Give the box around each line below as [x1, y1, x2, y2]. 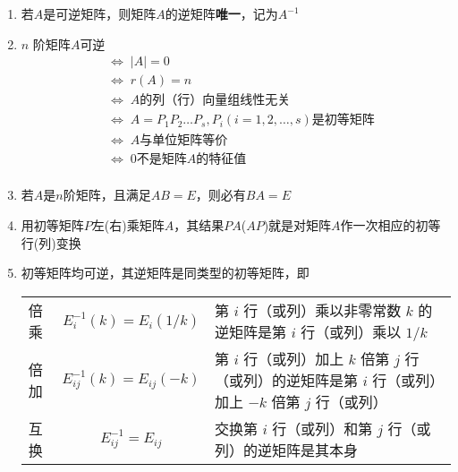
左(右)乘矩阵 [91, 216, 165, 234]
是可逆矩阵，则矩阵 [43, 4, 157, 22]
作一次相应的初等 [340, 216, 441, 234]
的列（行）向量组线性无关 [140, 94, 291, 107]
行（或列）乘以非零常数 [243, 299, 402, 321]
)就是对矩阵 [263, 216, 332, 234]
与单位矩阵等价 [140, 134, 228, 148]
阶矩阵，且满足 [63, 185, 151, 204]
